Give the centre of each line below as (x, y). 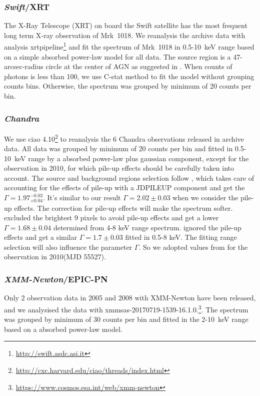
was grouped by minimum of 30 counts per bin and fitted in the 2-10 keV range (126, 319)
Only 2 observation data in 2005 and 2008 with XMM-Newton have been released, (130, 298)
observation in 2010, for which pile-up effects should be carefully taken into (119, 168)
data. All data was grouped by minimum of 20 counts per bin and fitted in (118, 148)
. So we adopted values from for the (193, 247)
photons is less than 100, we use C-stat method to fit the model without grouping (129, 76)
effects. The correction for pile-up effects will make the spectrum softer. (123, 208)
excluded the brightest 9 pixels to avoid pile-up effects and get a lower (111, 218)
